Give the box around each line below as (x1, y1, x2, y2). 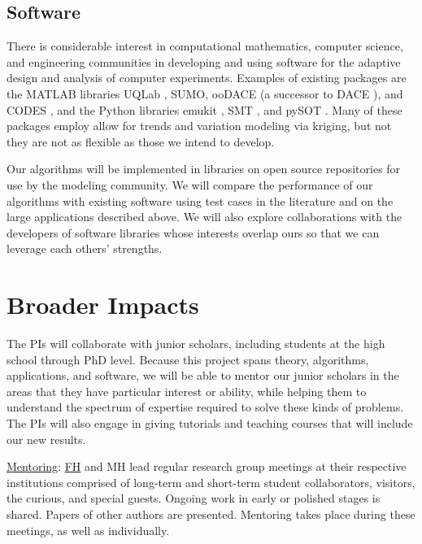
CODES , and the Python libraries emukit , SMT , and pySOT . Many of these (7, 101, 402, 118)
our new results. (7, 430, 86, 447)
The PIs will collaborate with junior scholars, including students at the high (7, 335, 385, 352)
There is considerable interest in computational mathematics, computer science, (7, 37, 403, 54)
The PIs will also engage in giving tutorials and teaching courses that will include (7, 415, 413, 432)
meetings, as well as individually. (7, 521, 170, 538)
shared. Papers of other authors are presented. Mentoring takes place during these (7, 505, 415, 522)
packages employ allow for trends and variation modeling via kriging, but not (7, 117, 392, 134)
